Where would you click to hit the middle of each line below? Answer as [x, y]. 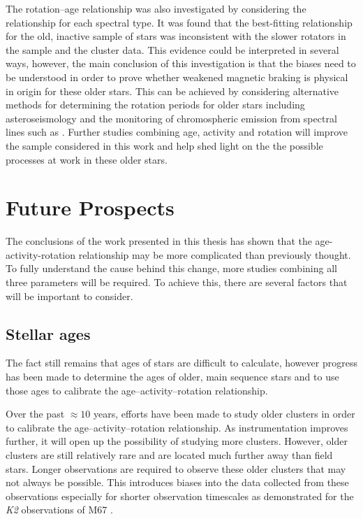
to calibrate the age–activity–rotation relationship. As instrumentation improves [177, 427]
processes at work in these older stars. [87, 159]
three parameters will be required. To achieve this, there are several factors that [177, 282]
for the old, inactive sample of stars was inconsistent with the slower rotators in [176, 36]
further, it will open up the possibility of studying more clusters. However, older [177, 441]
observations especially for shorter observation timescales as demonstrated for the [180, 496]
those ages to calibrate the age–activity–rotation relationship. [137, 390]
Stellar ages [48, 333]
